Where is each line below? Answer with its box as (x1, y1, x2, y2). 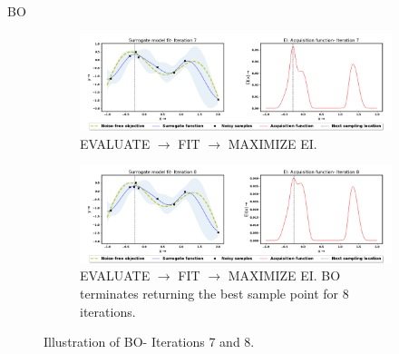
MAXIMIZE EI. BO (228, 266, 341, 285)
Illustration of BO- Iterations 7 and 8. (44, 332, 255, 351)
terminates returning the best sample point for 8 (80, 283, 349, 302)
